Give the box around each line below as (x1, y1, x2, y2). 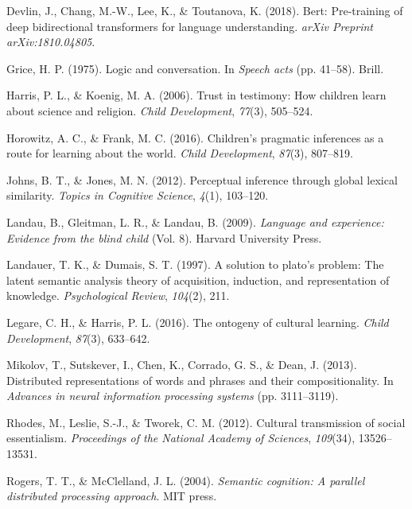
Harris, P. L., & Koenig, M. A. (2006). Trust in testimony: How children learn (6, 87, 387, 103)
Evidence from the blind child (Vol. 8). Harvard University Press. (6, 229, 322, 246)
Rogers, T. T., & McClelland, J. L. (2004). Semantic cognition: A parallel (6, 472, 365, 488)
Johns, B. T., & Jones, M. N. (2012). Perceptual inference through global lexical (6, 171, 398, 188)
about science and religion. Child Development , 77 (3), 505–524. (6, 102, 313, 119)
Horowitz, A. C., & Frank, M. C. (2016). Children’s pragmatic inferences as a (6, 129, 384, 146)
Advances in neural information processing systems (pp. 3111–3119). (6, 387, 339, 404)
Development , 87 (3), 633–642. (6, 329, 150, 346)
